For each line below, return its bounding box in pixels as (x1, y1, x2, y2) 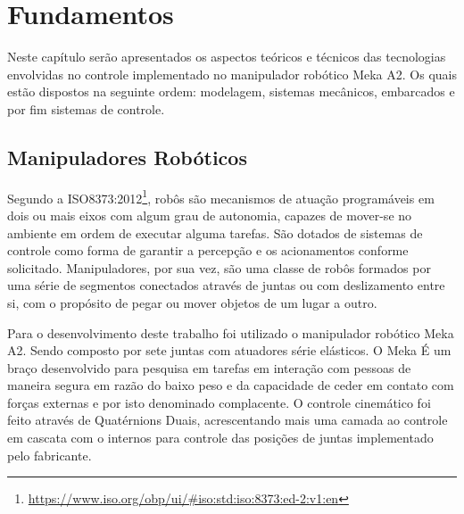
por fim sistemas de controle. (7, 99, 165, 118)
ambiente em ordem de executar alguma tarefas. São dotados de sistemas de (7, 223, 423, 242)
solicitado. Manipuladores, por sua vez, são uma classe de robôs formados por (7, 258, 431, 277)
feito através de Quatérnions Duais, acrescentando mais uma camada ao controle (7, 410, 448, 429)
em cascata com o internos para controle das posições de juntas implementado (7, 428, 434, 447)
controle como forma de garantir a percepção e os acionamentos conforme (7, 241, 409, 260)
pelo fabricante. (7, 445, 92, 464)
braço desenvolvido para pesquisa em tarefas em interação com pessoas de (7, 358, 411, 377)
